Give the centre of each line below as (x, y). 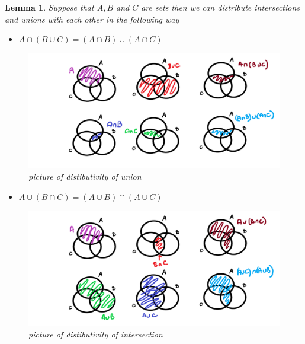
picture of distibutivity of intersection (96, 334)
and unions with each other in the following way (92, 19)
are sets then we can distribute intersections (221, 7)
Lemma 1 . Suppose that (49, 7)
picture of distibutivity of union (85, 176)
